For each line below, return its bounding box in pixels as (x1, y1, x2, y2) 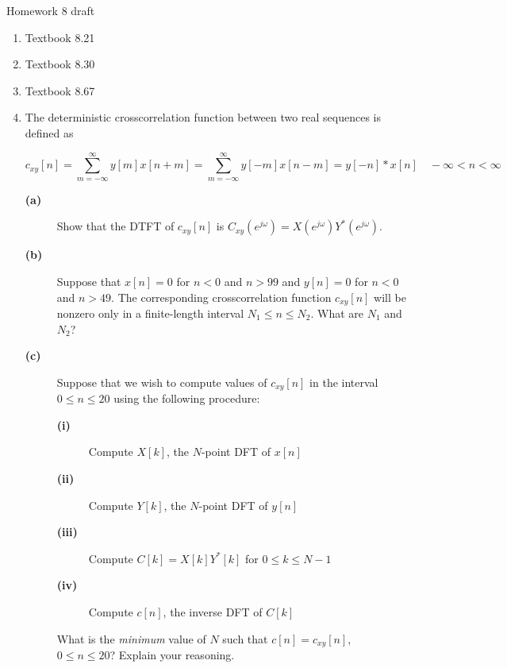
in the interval (309, 373, 378, 390)
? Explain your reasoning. (109, 647, 235, 663)
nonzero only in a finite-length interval (56, 304, 244, 321)
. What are (310, 304, 363, 321)
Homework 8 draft (6, 2, 95, 18)
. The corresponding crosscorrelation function (111, 288, 332, 305)
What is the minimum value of (56, 630, 206, 647)
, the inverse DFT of (163, 603, 263, 620)
